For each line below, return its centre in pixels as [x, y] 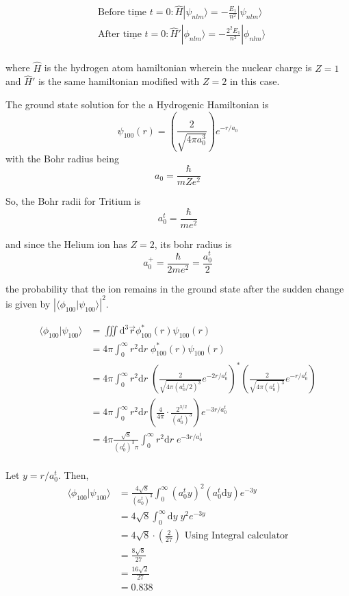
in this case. [255, 81]
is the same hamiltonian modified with [119, 81]
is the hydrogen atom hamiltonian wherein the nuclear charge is [178, 67]
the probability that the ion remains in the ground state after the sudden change [175, 288]
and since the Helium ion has [66, 244]
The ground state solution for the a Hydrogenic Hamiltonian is [137, 104]
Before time [122, 13]
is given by [28, 303]
